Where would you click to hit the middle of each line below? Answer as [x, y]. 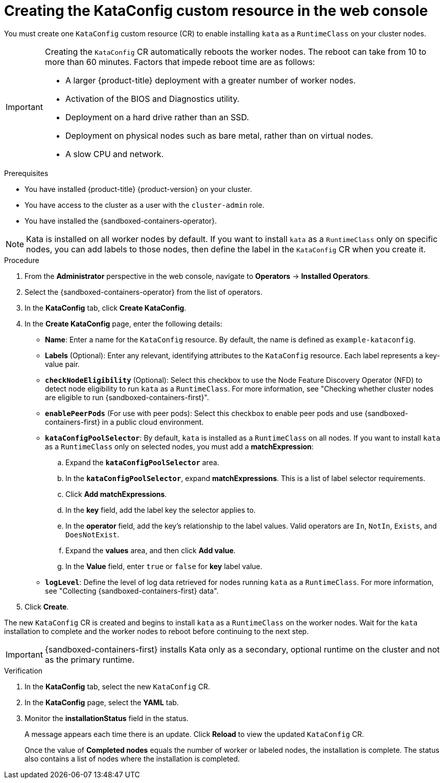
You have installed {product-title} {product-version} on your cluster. [138, 189]
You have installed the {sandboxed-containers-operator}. [121, 221]
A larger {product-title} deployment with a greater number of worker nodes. [211, 80]
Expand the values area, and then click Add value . [151, 550]
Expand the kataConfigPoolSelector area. [142, 462]
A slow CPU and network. [114, 154]
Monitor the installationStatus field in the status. [107, 718]
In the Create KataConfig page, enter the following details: [124, 323]
